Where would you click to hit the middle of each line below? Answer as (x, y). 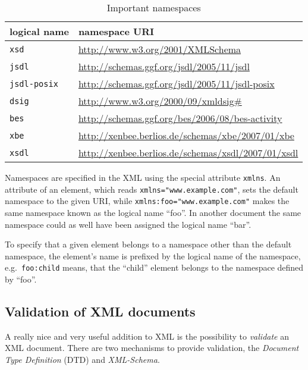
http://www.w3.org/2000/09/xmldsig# (160, 101)
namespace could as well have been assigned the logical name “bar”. (128, 224)
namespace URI (116, 31)
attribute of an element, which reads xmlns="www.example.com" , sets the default (152, 189)
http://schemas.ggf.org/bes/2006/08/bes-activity (180, 118)
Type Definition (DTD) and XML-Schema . (82, 359)
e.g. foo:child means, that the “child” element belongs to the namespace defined (154, 267)
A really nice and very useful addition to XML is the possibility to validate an (147, 336)
